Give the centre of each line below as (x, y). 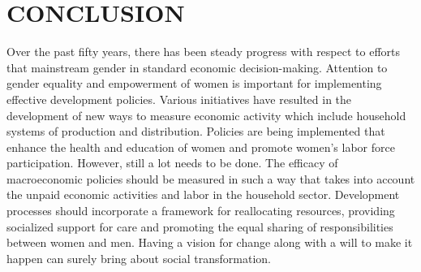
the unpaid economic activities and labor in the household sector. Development (203, 194)
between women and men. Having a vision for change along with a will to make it (210, 242)
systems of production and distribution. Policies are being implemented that (196, 131)
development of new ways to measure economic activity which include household (206, 115)
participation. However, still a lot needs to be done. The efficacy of (172, 163)
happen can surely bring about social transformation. (139, 258)
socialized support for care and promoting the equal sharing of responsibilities (200, 226)
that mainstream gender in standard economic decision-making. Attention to (197, 67)
